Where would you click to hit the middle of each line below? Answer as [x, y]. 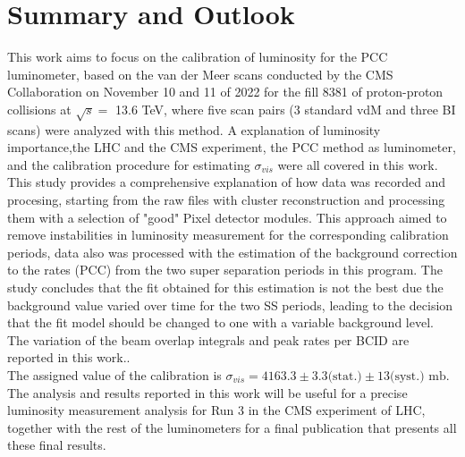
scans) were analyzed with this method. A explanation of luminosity [194, 129]
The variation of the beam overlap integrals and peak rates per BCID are [208, 339]
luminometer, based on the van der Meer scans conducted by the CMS [200, 74]
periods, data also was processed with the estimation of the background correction [232, 252]
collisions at [39, 109]
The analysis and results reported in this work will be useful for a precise [207, 392]
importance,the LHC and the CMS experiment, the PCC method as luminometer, [232, 147]
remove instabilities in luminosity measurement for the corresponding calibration [228, 235]
